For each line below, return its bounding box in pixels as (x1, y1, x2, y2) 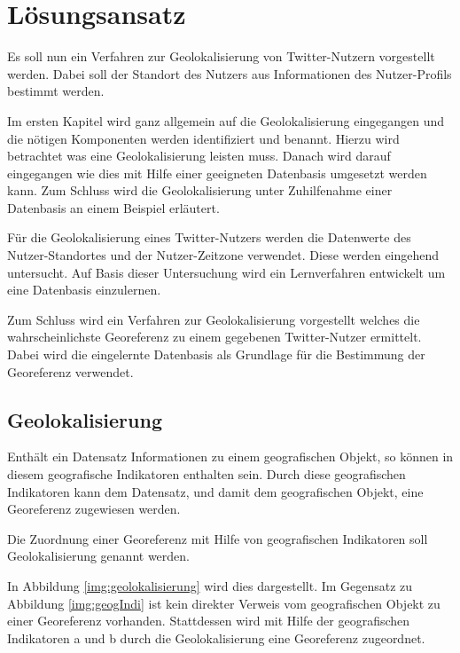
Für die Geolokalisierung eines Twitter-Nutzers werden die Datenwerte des (7, 228, 411, 247)
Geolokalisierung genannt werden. (7, 547, 190, 565)
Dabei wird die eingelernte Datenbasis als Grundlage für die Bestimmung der (7, 345, 425, 364)
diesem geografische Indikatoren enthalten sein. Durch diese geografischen (7, 465, 406, 484)
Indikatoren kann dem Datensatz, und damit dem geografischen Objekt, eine (7, 482, 424, 500)
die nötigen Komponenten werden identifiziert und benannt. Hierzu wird (7, 129, 400, 147)
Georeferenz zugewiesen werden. (7, 500, 181, 518)
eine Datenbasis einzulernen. (7, 280, 161, 299)
